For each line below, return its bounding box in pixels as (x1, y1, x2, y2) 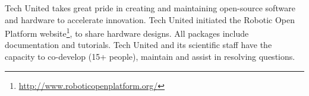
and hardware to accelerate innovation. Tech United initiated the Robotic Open (5, 13, 295, 25)
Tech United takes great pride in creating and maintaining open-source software (5, 2, 295, 14)
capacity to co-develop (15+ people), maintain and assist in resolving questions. (5, 50, 295, 63)
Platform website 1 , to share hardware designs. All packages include (5, 25, 249, 39)
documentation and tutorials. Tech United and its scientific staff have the (5, 39, 272, 51)
